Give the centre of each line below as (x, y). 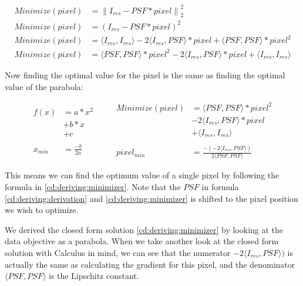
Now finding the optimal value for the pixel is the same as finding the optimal (145, 74)
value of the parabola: (44, 86)
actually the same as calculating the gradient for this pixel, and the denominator (150, 264)
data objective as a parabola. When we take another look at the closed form (142, 241)
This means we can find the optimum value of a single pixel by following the (142, 175)
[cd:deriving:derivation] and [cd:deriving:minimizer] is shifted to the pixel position (151, 198)
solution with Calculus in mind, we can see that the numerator (118, 252)
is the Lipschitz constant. (94, 276)
